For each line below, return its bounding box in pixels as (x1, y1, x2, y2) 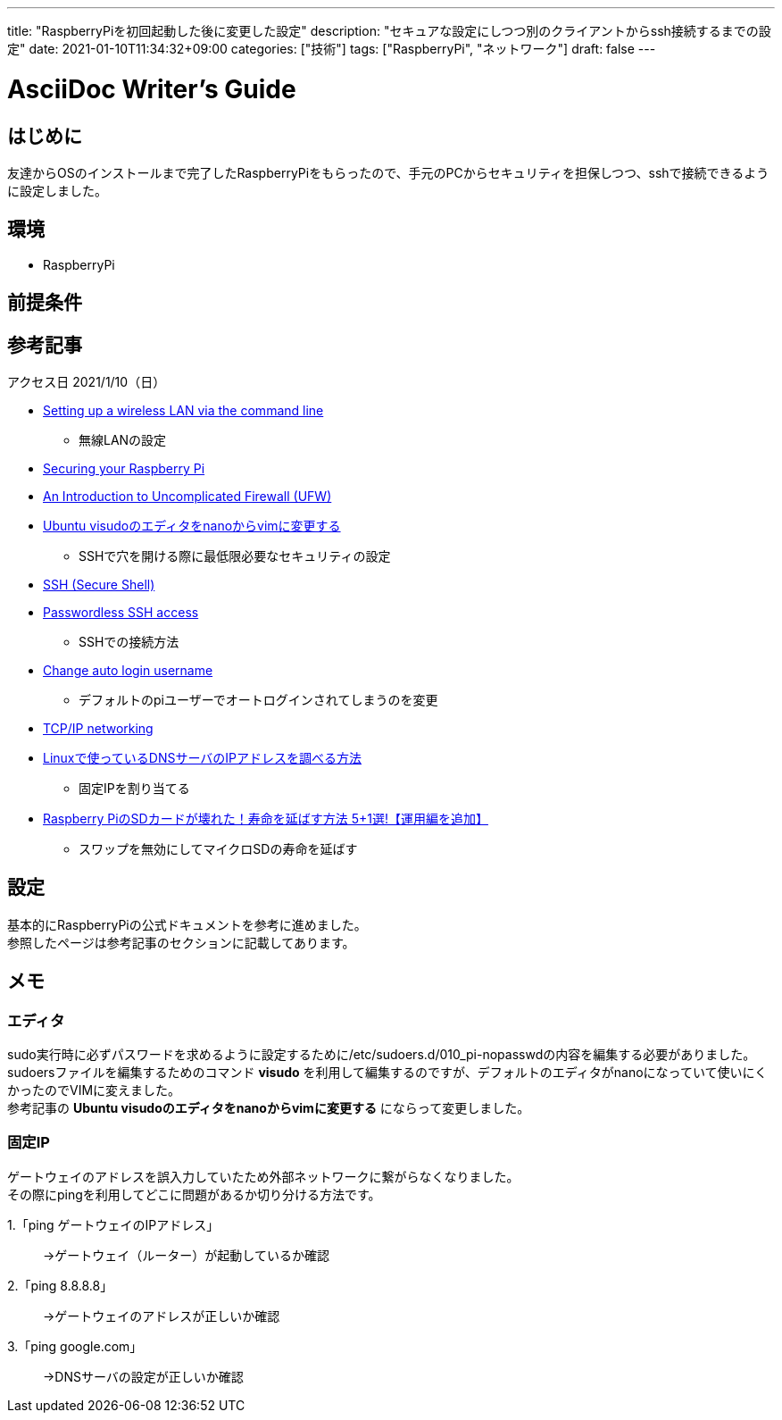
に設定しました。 (7, 182, 107, 198)
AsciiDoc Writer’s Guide (7, 73, 296, 104)
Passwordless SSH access (43, 605, 199, 621)
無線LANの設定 (79, 432, 167, 448)
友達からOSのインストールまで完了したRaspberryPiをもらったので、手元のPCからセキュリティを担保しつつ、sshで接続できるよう (7, 164, 770, 180)
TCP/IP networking (43, 721, 154, 737)
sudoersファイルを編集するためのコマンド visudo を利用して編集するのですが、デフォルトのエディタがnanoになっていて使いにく (7, 1065, 768, 1081)
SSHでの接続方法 (79, 634, 179, 650)
